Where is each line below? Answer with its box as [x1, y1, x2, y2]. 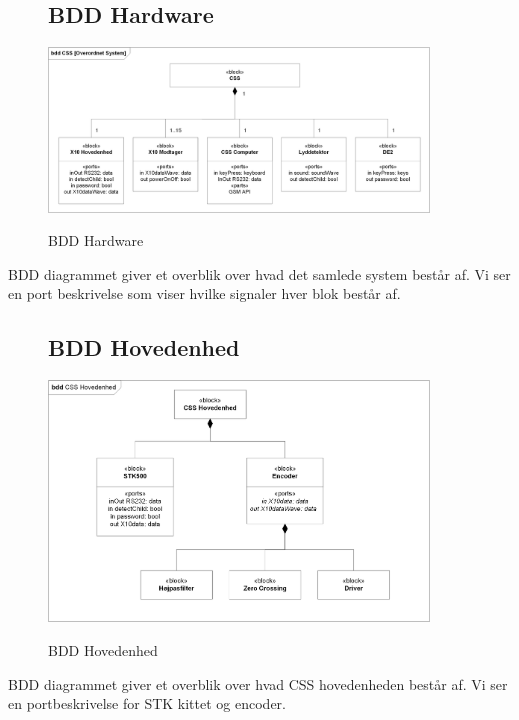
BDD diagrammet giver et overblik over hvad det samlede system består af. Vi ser [8, 263, 511, 284]
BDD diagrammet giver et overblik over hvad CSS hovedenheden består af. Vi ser [8, 673, 508, 694]
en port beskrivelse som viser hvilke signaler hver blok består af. [8, 283, 401, 304]
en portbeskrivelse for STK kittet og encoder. [8, 693, 286, 714]
